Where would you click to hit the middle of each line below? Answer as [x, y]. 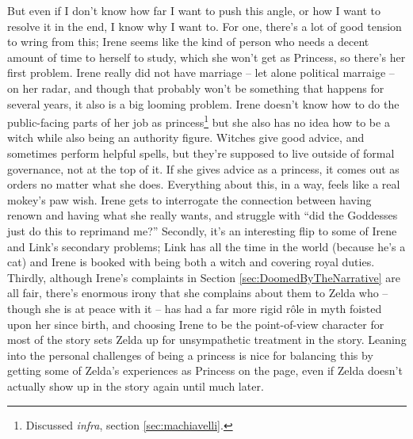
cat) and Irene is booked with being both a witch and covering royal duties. [191, 262]
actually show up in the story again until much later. [136, 386]
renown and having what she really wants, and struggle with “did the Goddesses [203, 215]
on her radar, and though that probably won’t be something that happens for [196, 88]
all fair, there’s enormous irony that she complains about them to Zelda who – [198, 293]
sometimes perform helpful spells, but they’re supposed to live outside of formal [201, 153]
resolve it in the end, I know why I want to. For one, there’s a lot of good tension [205, 26]
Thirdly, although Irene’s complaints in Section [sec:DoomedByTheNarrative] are [204, 277]
